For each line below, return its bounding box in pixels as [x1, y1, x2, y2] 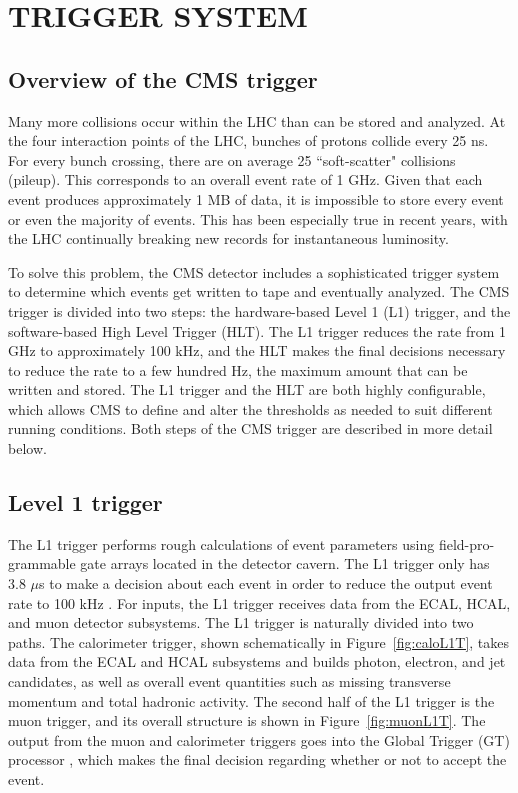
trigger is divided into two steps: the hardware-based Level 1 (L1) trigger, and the [8, 300, 511, 321]
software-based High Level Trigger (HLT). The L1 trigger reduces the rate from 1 [8, 320, 507, 341]
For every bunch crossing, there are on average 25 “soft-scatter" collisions [8, 149, 456, 170]
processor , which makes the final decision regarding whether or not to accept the [8, 749, 507, 770]
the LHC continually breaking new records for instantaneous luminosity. [8, 228, 449, 249]
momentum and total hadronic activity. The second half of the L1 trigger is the [8, 690, 495, 711]
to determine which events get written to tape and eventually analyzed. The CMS [8, 281, 510, 302]
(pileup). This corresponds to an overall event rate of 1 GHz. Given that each [8, 169, 483, 190]
